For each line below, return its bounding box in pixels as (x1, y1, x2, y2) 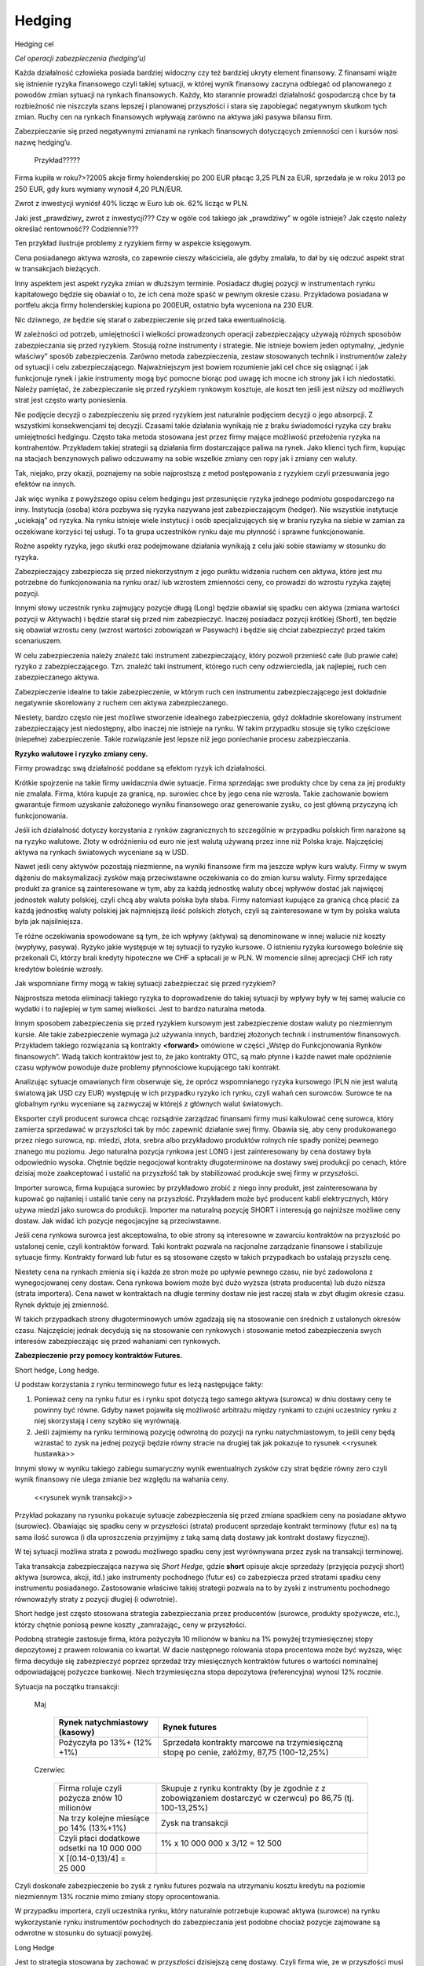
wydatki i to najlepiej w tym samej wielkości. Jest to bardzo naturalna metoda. (14, 1004, 267, 1014)
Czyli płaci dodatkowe (58, 1832, 141, 1843)
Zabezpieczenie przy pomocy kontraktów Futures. (14, 1351, 183, 1360)
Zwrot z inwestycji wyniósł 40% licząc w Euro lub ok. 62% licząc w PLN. (14, 199, 249, 208)
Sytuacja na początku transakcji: (14, 1681, 120, 1691)
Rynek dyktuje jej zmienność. (14, 1300, 110, 1309)
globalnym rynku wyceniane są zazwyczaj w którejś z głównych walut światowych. (14, 1099, 283, 1109)
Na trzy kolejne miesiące (58, 1813, 150, 1824)
